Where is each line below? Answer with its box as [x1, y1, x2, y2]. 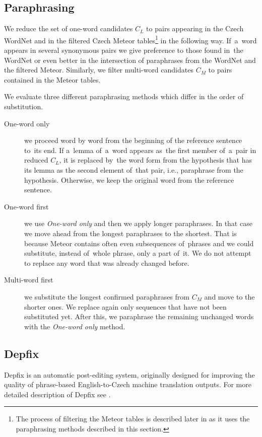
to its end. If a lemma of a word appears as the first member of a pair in [24, 144, 256, 155]
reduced [24, 155, 48, 165]
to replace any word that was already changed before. [24, 257, 189, 268]
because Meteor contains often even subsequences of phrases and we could [24, 238, 254, 248]
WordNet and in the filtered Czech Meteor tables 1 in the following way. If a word [4, 33, 257, 45]
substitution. [4, 101, 43, 112]
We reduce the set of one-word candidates [4, 23, 133, 34]
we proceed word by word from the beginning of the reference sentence [24, 135, 242, 145]
